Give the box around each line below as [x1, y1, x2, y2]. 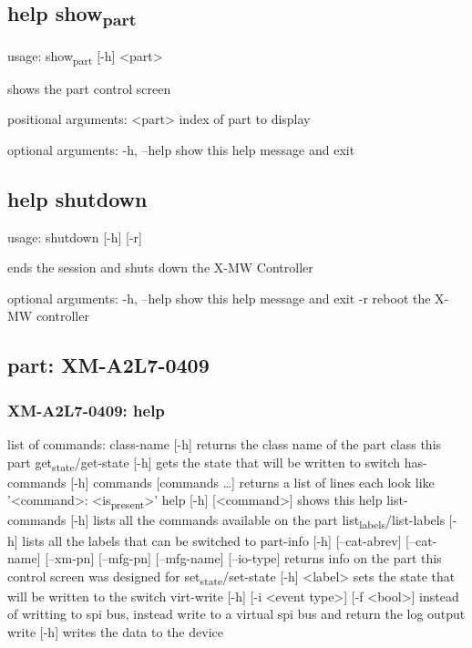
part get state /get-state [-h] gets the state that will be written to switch [7, 452, 401, 474]
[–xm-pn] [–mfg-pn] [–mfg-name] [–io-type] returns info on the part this [45, 549, 442, 568]
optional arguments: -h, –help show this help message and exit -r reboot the [7, 288, 431, 307]
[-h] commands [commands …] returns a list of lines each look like [70, 472, 435, 491]
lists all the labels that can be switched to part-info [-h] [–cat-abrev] [22, 530, 402, 550]
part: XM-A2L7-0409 [7, 351, 210, 379]
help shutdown [7, 184, 148, 212]
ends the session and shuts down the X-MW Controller [7, 258, 313, 277]
